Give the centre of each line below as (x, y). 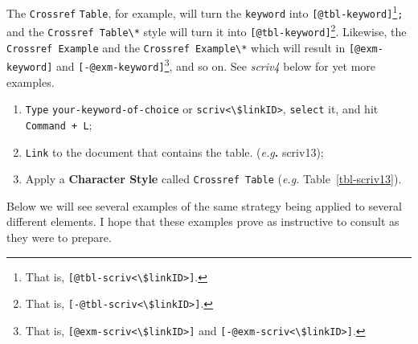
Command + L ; (59, 124)
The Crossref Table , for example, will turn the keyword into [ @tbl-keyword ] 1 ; (205, 12)
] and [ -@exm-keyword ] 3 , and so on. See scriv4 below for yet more (211, 65)
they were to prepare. (59, 237)
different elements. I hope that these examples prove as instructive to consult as (203, 221)
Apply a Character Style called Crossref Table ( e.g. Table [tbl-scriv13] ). (213, 179)
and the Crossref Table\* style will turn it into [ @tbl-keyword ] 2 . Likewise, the (207, 30)
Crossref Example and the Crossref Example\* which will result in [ (181, 47)
